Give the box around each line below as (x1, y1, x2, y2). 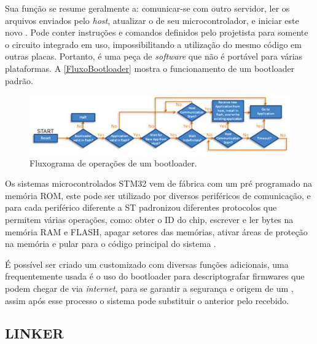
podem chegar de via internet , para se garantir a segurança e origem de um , (5, 281, 294, 294)
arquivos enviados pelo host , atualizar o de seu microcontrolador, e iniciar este (5, 14, 299, 26)
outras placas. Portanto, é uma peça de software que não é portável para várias (5, 50, 303, 63)
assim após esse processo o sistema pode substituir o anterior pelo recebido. (5, 294, 289, 307)
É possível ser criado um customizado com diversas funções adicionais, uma (5, 257, 289, 270)
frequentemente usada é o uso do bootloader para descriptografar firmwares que (5, 270, 305, 283)
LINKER (5, 324, 64, 343)
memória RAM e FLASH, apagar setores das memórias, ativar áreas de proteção (5, 225, 308, 238)
